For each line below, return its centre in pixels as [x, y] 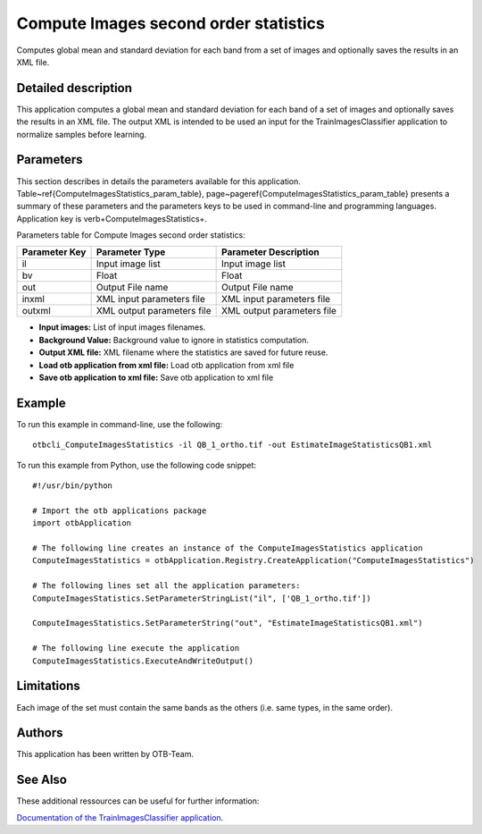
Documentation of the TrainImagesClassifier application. [120, 817]
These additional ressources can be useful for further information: [138, 801]
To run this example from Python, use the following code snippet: [137, 465]
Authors [40, 733]
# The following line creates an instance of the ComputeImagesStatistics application [228, 548]
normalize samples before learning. [82, 134]
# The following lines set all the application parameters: [166, 586]
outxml [36, 311]
